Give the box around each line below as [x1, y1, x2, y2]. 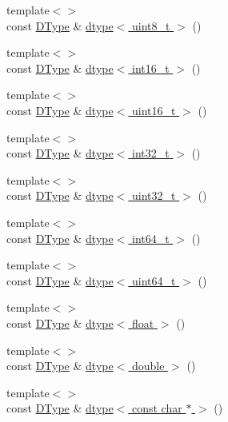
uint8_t [131, 17, 170, 34]
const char [131, 400, 182, 416]
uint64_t [131, 272, 176, 289]
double [131, 357, 165, 374]
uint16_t [131, 102, 176, 118]
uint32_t [131, 187, 176, 204]
